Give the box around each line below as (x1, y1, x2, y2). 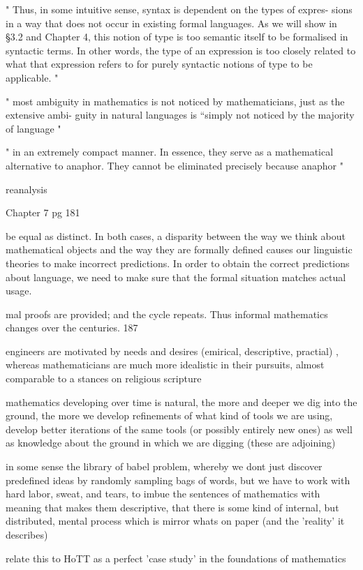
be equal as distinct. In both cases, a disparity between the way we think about (6, 228, 346, 243)
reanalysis (6, 181, 47, 196)
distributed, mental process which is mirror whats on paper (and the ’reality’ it (6, 513, 345, 528)
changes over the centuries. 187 (6, 320, 138, 335)
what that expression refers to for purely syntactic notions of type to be (6, 57, 313, 71)
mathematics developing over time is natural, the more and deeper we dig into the (6, 394, 357, 409)
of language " (6, 121, 61, 135)
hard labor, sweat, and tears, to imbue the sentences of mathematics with (6, 486, 320, 501)
